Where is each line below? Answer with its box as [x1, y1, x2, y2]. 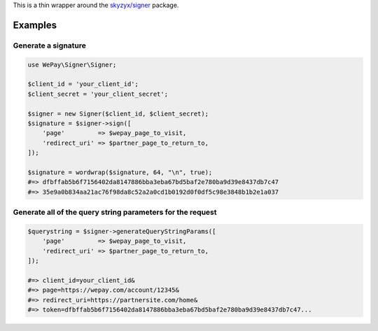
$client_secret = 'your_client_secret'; [27, 90, 168, 98]
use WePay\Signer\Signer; [27, 60, 117, 69]
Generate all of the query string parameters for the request [13, 207, 217, 217]
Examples [13, 19, 57, 31]
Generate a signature [13, 41, 87, 50]
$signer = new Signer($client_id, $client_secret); [27, 109, 209, 118]
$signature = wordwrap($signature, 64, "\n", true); [27, 168, 213, 176]
